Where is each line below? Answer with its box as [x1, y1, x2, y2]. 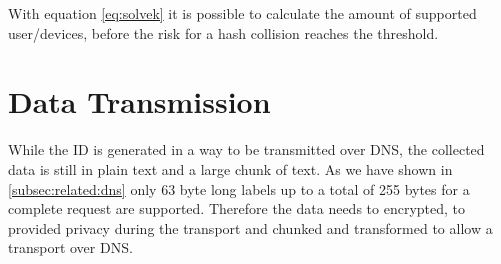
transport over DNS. [8, 237, 133, 258]
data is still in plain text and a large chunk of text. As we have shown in [8, 158, 453, 179]
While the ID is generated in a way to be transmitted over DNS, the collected [8, 139, 485, 160]
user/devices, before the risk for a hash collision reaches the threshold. [8, 22, 439, 43]
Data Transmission [8, 81, 271, 122]
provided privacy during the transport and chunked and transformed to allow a [8, 217, 493, 238]
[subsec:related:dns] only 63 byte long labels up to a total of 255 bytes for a [8, 178, 470, 199]
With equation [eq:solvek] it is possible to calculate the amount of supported [8, 3, 477, 23]
